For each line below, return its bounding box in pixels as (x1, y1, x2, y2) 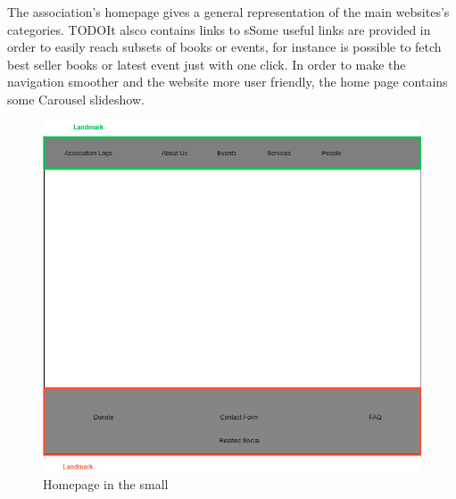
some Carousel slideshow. (7, 89, 145, 108)
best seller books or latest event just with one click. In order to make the (7, 54, 406, 73)
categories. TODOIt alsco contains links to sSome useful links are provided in (7, 20, 431, 38)
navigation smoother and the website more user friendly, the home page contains (7, 72, 448, 91)
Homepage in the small (43, 475, 169, 494)
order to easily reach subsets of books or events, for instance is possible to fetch (7, 37, 442, 56)
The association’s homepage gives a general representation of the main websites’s (7, 3, 450, 21)
